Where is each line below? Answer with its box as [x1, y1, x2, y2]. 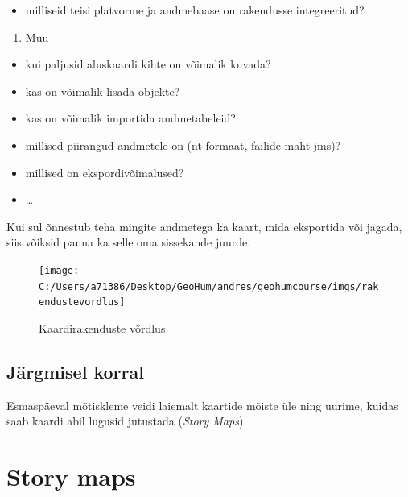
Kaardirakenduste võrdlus [39, 319, 166, 336]
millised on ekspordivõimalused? [25, 164, 184, 180]
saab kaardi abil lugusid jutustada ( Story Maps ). [6, 412, 247, 429]
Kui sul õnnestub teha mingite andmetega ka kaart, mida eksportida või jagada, [6, 217, 402, 234]
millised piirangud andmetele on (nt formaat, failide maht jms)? [25, 136, 341, 153]
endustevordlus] [39, 296, 126, 309]
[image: [39, 264, 80, 276]
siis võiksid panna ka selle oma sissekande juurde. [6, 234, 251, 251]
